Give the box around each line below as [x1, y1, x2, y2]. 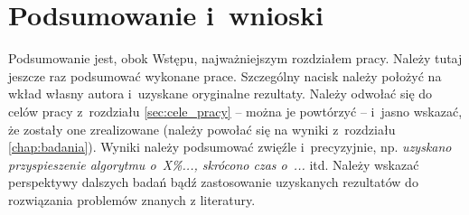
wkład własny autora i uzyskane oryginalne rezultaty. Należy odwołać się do [8, 84, 433, 103]
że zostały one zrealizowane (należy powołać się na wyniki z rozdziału [8, 119, 396, 138]
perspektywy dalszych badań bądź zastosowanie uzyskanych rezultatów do [8, 173, 418, 192]
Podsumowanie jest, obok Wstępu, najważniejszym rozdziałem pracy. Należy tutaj [8, 49, 463, 68]
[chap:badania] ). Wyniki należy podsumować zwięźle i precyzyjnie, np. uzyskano [8, 137, 452, 156]
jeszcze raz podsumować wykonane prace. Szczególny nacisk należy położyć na [8, 66, 442, 85]
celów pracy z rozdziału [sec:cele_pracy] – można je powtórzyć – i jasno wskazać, [8, 101, 463, 120]
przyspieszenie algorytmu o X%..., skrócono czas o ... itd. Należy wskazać [8, 154, 419, 173]
